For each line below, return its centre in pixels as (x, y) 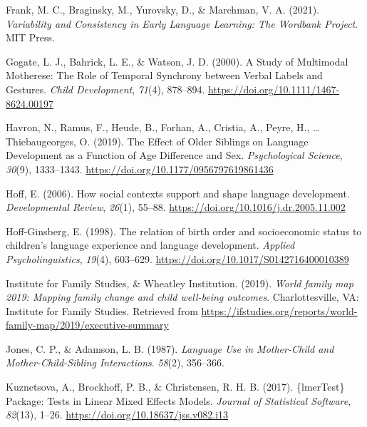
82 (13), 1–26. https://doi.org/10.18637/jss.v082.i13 (117, 415)
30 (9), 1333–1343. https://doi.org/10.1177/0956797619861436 (140, 169)
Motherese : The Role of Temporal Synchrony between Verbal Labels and (164, 75)
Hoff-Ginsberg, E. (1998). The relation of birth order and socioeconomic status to (184, 231)
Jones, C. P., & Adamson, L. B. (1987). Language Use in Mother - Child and (170, 348)
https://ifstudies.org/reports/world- (279, 310)
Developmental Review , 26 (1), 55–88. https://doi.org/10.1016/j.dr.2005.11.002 (176, 207)
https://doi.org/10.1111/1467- (274, 89)
